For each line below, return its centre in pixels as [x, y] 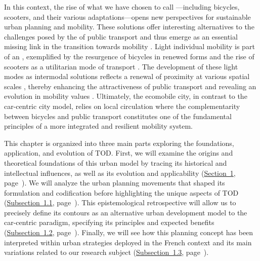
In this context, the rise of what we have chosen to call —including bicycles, [122, 7]
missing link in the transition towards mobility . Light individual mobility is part [129, 46]
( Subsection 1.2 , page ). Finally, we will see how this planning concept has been [129, 232]
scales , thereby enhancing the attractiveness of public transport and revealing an [130, 86]
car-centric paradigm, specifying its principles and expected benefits [109, 222]
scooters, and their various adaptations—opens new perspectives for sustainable [127, 16]
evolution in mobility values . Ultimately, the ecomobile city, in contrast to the [126, 96]
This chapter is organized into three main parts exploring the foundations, [119, 143]
